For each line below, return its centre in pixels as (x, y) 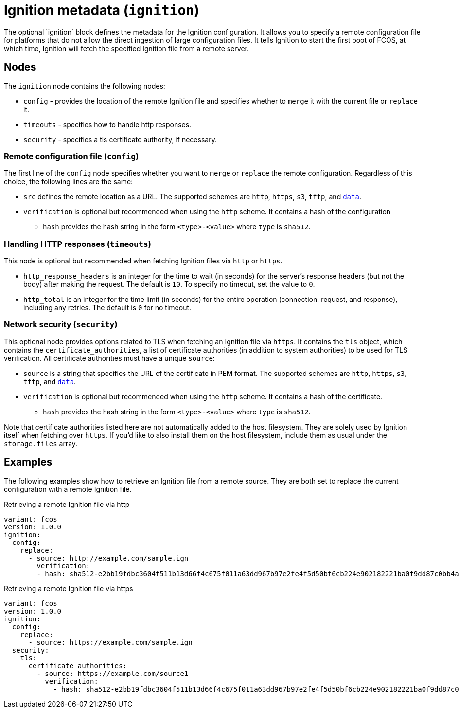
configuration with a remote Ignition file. (68, 489)
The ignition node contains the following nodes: (85, 86)
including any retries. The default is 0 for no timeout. (107, 308)
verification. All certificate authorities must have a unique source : (109, 358)
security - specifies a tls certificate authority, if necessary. (120, 139)
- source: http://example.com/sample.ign (108, 558)
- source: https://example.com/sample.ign (110, 642)
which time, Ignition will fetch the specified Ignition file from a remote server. (127, 48)
